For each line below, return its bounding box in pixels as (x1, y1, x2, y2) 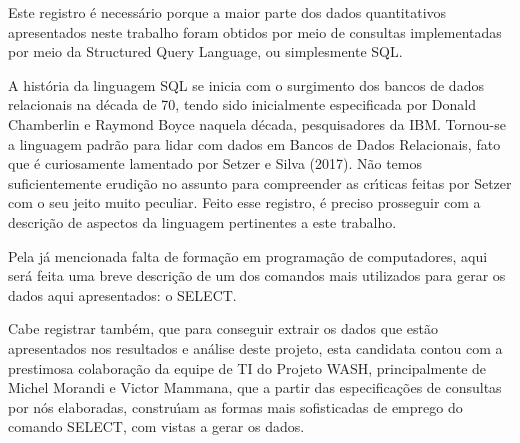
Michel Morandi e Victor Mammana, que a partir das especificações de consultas (8, 377, 502, 398)
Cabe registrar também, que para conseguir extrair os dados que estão (8, 318, 438, 339)
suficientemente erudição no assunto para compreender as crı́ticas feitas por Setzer (8, 172, 512, 193)
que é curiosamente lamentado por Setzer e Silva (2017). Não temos (8, 153, 422, 174)
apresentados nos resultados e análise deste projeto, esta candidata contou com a (8, 337, 503, 358)
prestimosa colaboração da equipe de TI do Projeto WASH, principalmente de (8, 357, 487, 378)
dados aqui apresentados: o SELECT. (8, 284, 237, 305)
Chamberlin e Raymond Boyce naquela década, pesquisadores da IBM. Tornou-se (8, 113, 506, 134)
